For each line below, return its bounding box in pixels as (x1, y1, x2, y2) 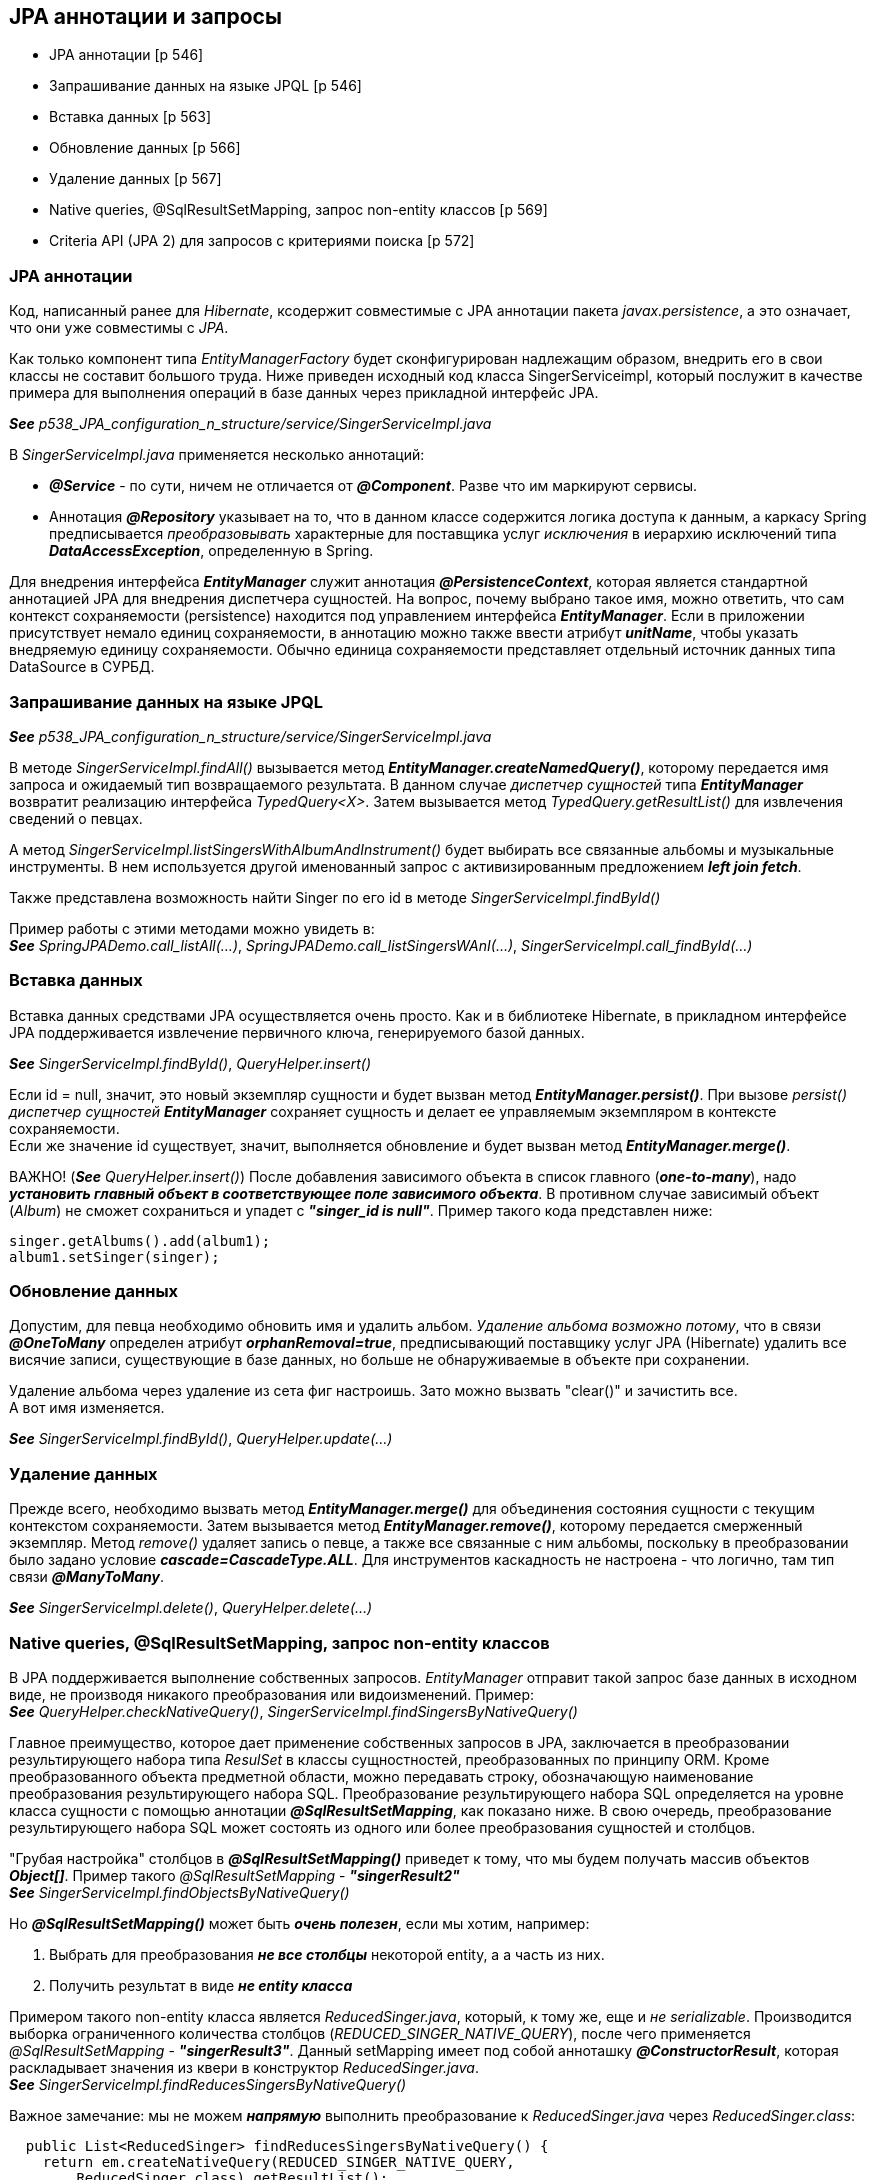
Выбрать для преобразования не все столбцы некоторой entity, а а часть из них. (49, 1945, 605, 1963)
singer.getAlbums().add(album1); (9, 1232, 271, 1249)
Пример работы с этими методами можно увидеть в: (9, 919, 375, 937)
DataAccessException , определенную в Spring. (49, 542, 374, 560)
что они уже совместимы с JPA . (9, 319, 229, 337)
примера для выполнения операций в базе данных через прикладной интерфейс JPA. (9, 384, 599, 402)
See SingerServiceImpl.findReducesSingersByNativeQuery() (9, 2075, 407, 2093)
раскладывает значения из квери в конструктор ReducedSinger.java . (9, 2058, 479, 2076)
